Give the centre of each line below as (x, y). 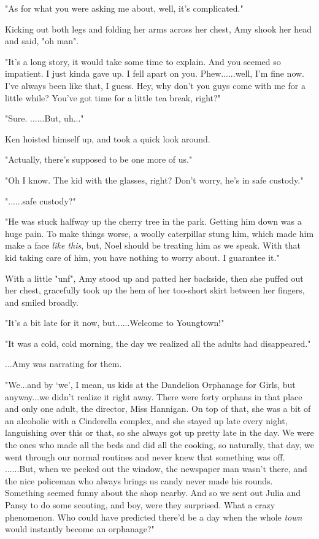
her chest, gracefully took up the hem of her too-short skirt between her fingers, (155, 290)
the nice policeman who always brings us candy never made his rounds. (139, 480)
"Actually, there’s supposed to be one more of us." (99, 159)
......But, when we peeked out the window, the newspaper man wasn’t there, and (156, 469)
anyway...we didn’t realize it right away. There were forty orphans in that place (154, 396)
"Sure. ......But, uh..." (44, 118)
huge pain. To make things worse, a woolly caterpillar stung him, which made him (159, 233)
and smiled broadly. (42, 302)
